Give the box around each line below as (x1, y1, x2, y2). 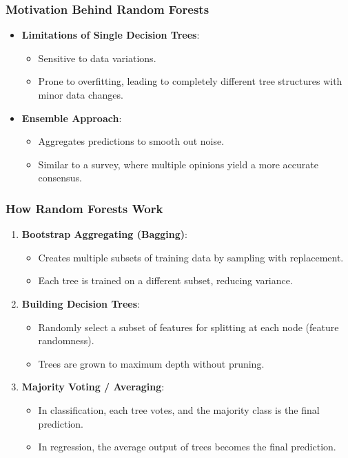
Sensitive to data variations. (38, 50, 156, 65)
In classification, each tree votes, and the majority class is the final (38, 402, 320, 417)
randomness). (38, 333, 94, 348)
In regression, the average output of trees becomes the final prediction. (38, 439, 336, 454)
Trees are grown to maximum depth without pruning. (38, 356, 265, 370)
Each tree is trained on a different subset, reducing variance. (38, 273, 293, 288)
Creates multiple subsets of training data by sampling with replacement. (38, 250, 344, 264)
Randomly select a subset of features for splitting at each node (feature (38, 319, 339, 334)
